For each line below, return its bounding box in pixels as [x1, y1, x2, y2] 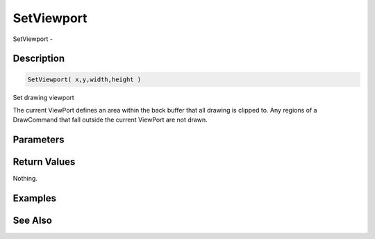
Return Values [12, 156, 76, 168]
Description [12, 53, 65, 65]
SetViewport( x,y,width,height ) [27, 75, 142, 83]
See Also [12, 215, 52, 226]
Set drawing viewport [12, 93, 74, 101]
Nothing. [12, 174, 38, 183]
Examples [12, 192, 57, 204]
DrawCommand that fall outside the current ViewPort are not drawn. [12, 115, 208, 124]
